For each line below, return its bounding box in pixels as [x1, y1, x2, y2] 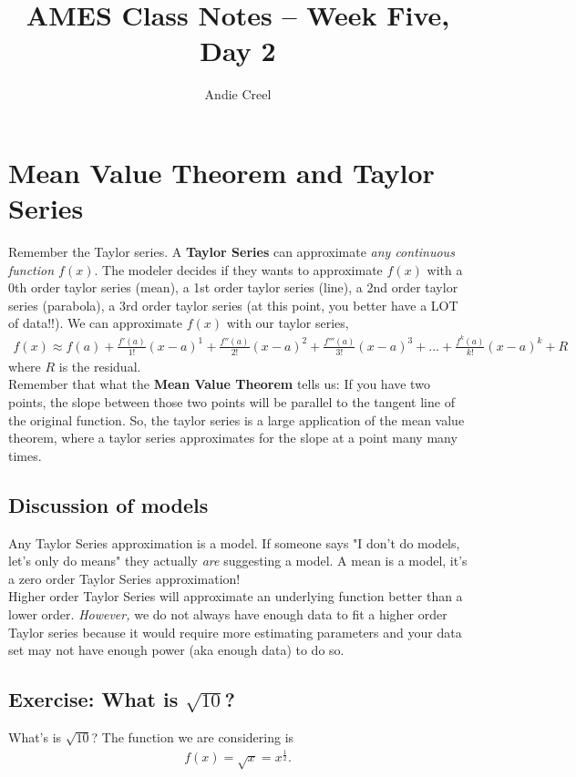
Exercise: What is [8, 685, 179, 713]
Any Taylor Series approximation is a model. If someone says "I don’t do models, [8, 533, 460, 552]
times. [8, 445, 42, 465]
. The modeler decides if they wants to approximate [94, 260, 383, 279]
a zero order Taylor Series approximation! [8, 568, 241, 588]
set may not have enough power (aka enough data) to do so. [8, 640, 345, 659]
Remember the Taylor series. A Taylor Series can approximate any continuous [8, 242, 455, 261]
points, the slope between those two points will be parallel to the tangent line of [8, 392, 455, 411]
